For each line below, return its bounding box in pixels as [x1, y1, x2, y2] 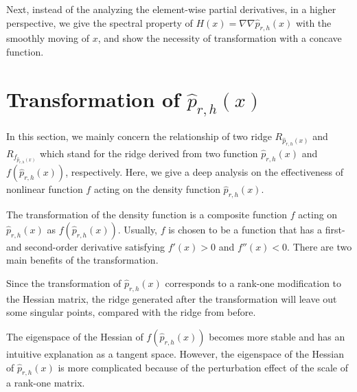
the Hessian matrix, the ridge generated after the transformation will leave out [6, 291, 337, 305]
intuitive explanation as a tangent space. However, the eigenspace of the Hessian [6, 346, 344, 360]
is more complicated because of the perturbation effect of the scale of [58, 360, 349, 374]
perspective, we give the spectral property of [6, 15, 193, 30]
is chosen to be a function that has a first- [168, 222, 345, 236]
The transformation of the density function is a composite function [6, 207, 288, 222]
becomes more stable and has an [209, 329, 345, 343]
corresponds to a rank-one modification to [165, 275, 342, 290]
